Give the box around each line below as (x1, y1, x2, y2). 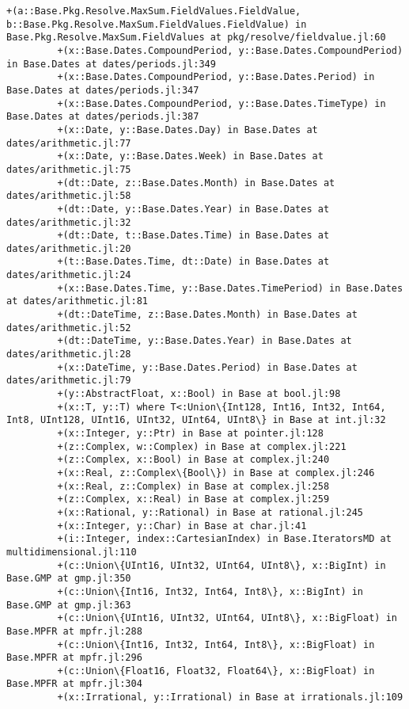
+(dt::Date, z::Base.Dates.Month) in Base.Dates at (57, 177, 335, 189)
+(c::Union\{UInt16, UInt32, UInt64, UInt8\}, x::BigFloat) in (57, 612, 397, 624)
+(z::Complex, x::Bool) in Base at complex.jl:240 (57, 454, 330, 466)
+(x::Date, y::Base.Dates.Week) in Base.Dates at (57, 151, 324, 162)
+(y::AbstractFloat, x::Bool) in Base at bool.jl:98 (57, 388, 341, 400)
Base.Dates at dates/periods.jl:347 (6, 84, 199, 96)
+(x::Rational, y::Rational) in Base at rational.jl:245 (57, 506, 364, 518)
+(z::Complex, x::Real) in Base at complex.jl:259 (57, 494, 330, 505)
